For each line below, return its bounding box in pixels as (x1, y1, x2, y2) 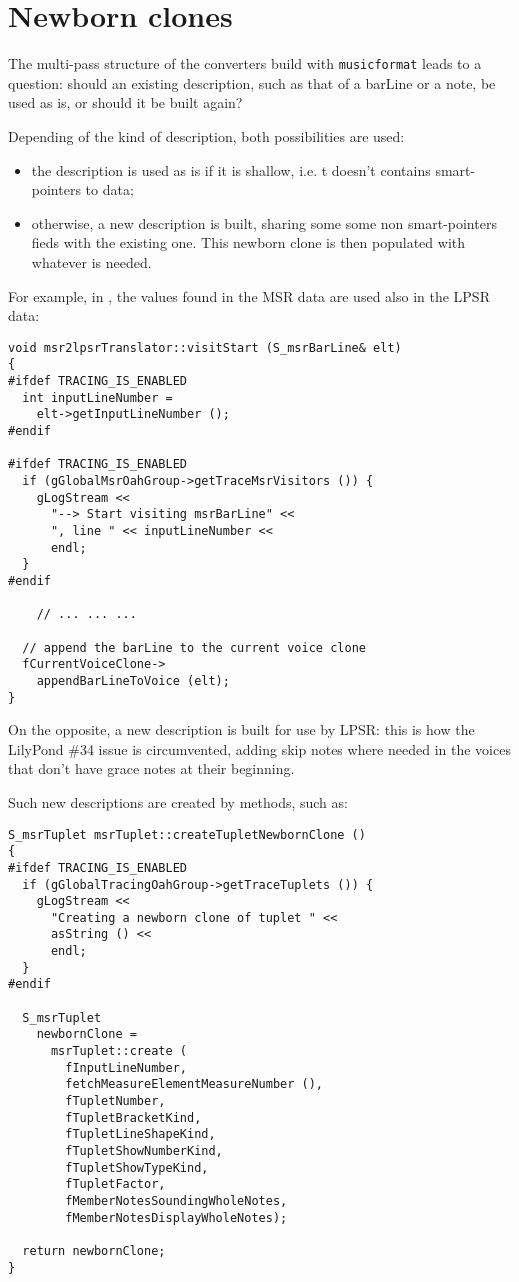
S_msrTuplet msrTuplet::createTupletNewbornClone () (8, 827, 366, 842)
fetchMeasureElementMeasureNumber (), (65, 1077, 323, 1092)
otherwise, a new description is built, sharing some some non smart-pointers (31, 212, 497, 233)
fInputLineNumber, (65, 1060, 187, 1075)
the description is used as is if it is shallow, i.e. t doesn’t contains (31, 159, 431, 180)
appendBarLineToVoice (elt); (36, 673, 230, 688)
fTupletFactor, (65, 1177, 166, 1192)
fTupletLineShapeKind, (65, 1127, 216, 1142)
